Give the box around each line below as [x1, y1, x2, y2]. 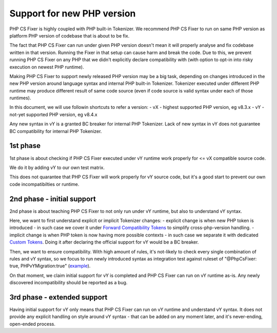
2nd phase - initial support [9, 194, 96, 203]
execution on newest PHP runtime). [9, 64, 84, 70]
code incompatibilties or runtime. [9, 181, 80, 187]
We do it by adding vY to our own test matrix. [9, 164, 105, 171]
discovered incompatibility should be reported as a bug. [9, 280, 128, 286]
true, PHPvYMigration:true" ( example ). [9, 263, 91, 269]
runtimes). [9, 95, 31, 101]
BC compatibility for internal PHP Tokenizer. [9, 128, 102, 134]
